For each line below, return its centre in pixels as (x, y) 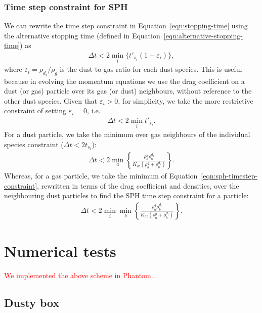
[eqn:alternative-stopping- (203, 35)
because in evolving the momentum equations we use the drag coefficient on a (124, 81)
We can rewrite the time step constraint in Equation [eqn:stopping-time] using (126, 26)
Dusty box (32, 302)
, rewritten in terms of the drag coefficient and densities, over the (138, 185)
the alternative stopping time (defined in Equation (82, 35)
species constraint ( (34, 144)
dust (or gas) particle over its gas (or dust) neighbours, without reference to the (128, 91)
